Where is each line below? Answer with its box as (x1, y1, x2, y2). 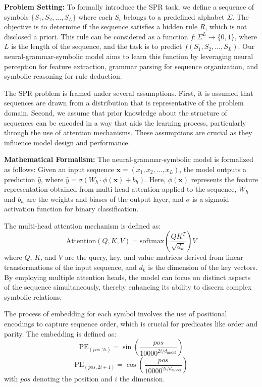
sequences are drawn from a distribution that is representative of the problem (4, 97, 244, 108)
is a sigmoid (192, 193, 229, 204)
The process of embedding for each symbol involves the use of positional (4, 308, 227, 319)
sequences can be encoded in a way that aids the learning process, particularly (4, 117, 246, 128)
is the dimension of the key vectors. (148, 262, 257, 272)
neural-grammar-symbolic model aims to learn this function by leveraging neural (4, 50, 253, 61)
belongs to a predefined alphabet (123, 11, 225, 22)
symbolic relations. (4, 291, 62, 302)
